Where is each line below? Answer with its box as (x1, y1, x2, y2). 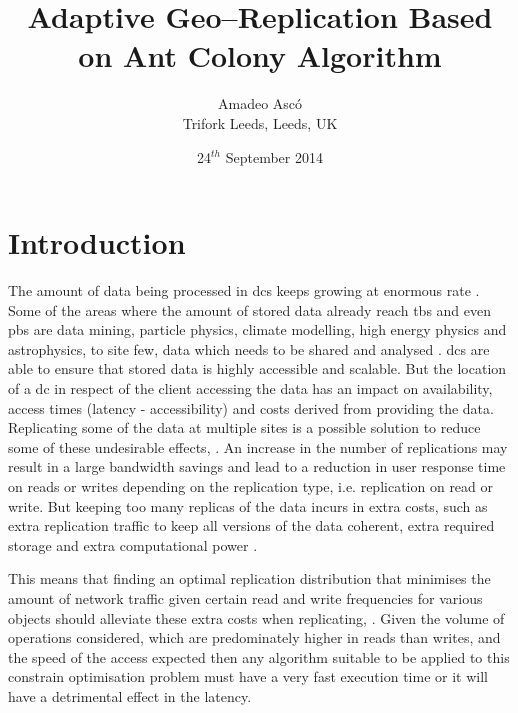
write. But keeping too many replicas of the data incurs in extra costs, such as (8, 495, 488, 516)
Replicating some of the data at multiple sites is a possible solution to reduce (8, 417, 481, 438)
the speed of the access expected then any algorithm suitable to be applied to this (8, 646, 510, 667)
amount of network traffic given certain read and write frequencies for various (8, 587, 483, 608)
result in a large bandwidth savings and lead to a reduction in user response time (8, 456, 506, 477)
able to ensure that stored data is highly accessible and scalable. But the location (8, 358, 507, 379)
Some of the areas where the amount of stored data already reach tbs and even (8, 299, 492, 320)
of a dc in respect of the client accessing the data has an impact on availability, (8, 378, 493, 398)
